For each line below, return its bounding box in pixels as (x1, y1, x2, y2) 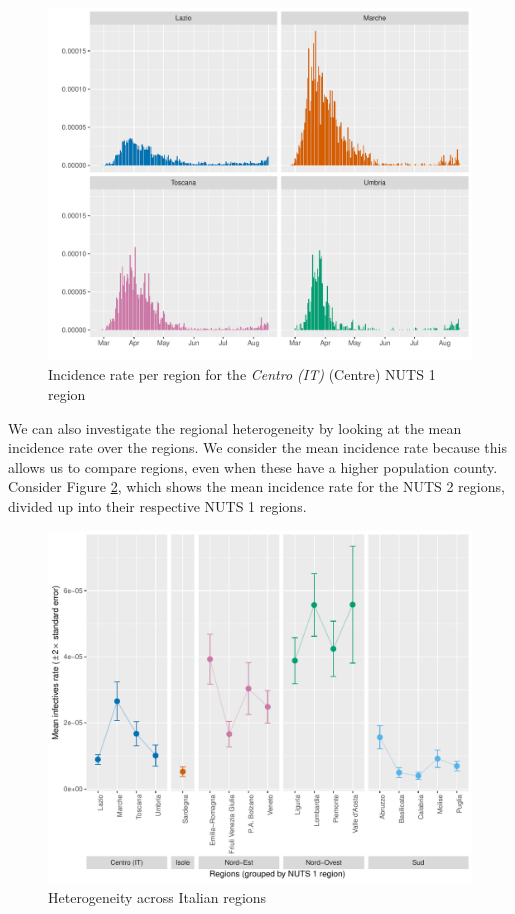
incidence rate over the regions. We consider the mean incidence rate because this (8, 437, 507, 458)
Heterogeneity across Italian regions (48, 886, 267, 907)
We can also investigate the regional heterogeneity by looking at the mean (8, 417, 462, 438)
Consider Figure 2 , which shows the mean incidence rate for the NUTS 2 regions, (8, 476, 505, 497)
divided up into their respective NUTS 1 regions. (8, 495, 307, 516)
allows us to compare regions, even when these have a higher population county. (8, 456, 498, 477)
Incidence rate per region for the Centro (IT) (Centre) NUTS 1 (48, 364, 436, 385)
